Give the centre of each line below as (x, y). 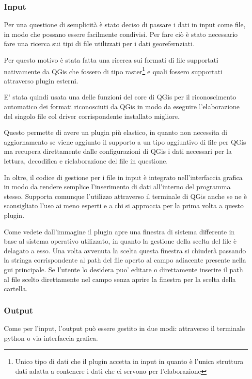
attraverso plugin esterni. (41, 80)
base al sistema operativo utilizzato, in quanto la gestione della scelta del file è (120, 241)
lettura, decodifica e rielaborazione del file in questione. (86, 161)
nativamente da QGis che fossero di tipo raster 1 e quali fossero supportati (113, 70)
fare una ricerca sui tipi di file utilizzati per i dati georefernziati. (99, 43)
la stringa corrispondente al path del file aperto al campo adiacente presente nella (125, 260)
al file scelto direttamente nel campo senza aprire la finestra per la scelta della (120, 279)
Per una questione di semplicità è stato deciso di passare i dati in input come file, (125, 25)
